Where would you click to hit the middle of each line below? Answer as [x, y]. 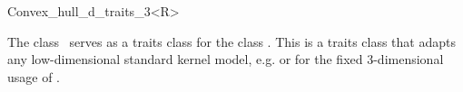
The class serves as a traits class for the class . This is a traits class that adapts [231, 41]
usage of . [34, 76]
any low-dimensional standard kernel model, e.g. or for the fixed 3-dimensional [226, 59]
